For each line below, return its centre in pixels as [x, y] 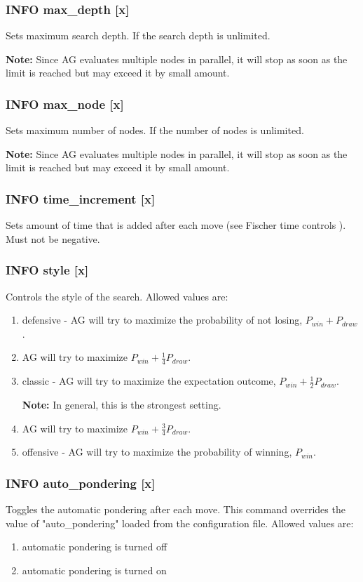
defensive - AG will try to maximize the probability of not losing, [162, 320]
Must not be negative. [53, 238]
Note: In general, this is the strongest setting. [122, 405]
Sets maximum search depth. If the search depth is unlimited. [138, 35]
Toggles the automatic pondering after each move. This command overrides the [176, 509]
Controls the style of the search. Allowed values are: [117, 296]
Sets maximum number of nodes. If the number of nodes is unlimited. [155, 130]
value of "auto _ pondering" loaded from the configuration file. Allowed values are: [180, 523]
